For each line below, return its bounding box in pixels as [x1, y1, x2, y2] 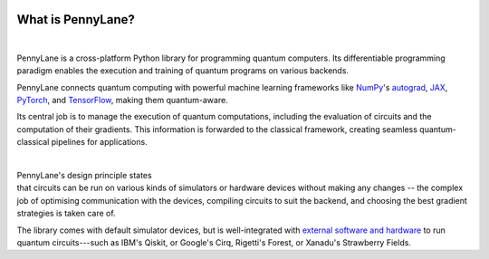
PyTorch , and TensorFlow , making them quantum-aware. [16, 95, 228, 106]
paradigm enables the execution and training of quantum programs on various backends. [16, 65, 349, 76]
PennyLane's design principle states [16, 170, 153, 181]
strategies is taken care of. [16, 208, 117, 219]
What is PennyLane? [16, 12, 135, 27]
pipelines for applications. [51, 137, 149, 148]
